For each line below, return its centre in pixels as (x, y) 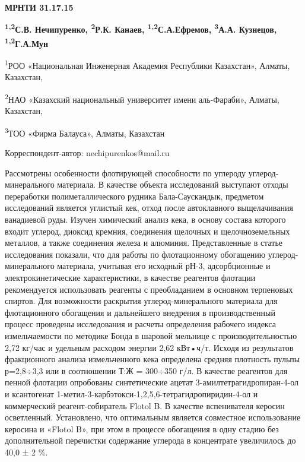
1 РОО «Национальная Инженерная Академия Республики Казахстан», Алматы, (147, 64)
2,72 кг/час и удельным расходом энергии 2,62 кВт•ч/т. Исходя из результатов (149, 347)
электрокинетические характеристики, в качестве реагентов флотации (130, 277)
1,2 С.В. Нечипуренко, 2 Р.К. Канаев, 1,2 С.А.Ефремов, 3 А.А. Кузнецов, (141, 29)
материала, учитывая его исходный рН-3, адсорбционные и (164, 266)
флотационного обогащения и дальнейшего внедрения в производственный (140, 312)
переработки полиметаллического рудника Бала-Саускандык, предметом (134, 196)
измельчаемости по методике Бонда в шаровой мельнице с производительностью (151, 335)
